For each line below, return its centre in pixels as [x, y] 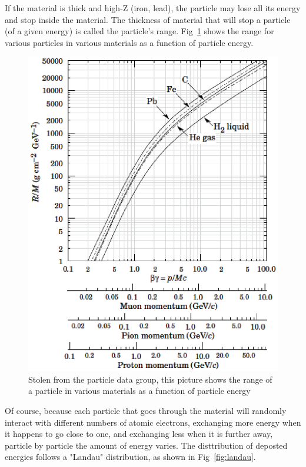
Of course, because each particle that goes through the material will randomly [146, 411]
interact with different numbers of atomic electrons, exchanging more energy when [153, 422]
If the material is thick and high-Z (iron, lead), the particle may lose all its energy [153, 8]
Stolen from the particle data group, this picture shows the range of [150, 379]
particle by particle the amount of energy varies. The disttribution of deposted [146, 445]
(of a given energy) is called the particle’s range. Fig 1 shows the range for [139, 31]
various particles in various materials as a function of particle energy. [129, 42]
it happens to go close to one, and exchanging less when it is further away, [139, 434]
